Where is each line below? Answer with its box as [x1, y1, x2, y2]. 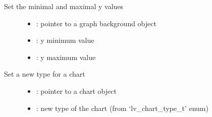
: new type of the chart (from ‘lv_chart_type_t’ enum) [36, 102, 208, 113]
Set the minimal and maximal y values [4, 1, 124, 11]
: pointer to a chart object [36, 85, 117, 96]
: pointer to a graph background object [36, 18, 156, 28]
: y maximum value [36, 51, 96, 62]
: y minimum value [36, 35, 94, 45]
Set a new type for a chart [4, 69, 85, 79]
